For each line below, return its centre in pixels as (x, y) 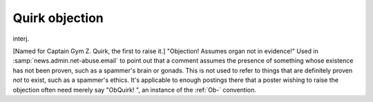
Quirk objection (58, 18)
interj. (21, 39)
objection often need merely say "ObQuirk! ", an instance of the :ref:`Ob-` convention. (135, 90)
